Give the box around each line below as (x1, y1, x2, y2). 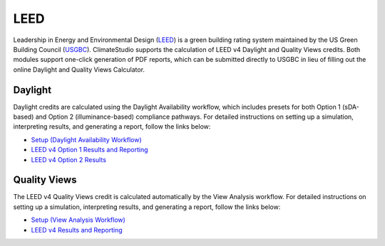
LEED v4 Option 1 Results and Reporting (31, 146, 149, 154)
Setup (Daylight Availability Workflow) (31, 135, 142, 144)
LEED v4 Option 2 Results (31, 155, 107, 164)
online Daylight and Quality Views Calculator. (13, 65, 145, 74)
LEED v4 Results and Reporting (31, 225, 123, 234)
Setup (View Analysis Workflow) (31, 215, 126, 224)
